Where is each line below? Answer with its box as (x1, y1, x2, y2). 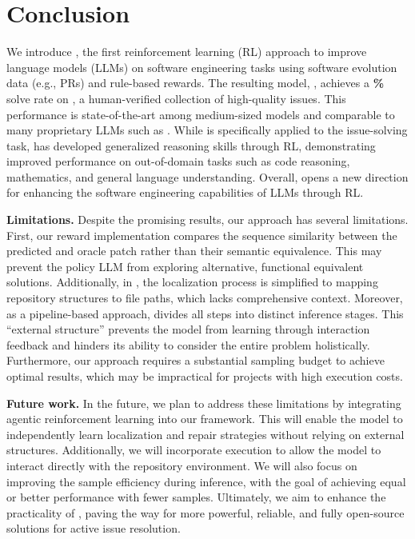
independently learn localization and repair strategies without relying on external (6, 425, 405, 442)
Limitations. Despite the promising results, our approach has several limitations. (6, 211, 409, 228)
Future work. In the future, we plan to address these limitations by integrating (6, 394, 401, 411)
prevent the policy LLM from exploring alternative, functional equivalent (6, 258, 364, 274)
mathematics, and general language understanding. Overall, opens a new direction (6, 168, 409, 185)
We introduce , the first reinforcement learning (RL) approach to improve (6, 43, 367, 60)
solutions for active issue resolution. (6, 520, 181, 537)
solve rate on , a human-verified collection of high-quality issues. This (6, 90, 346, 106)
